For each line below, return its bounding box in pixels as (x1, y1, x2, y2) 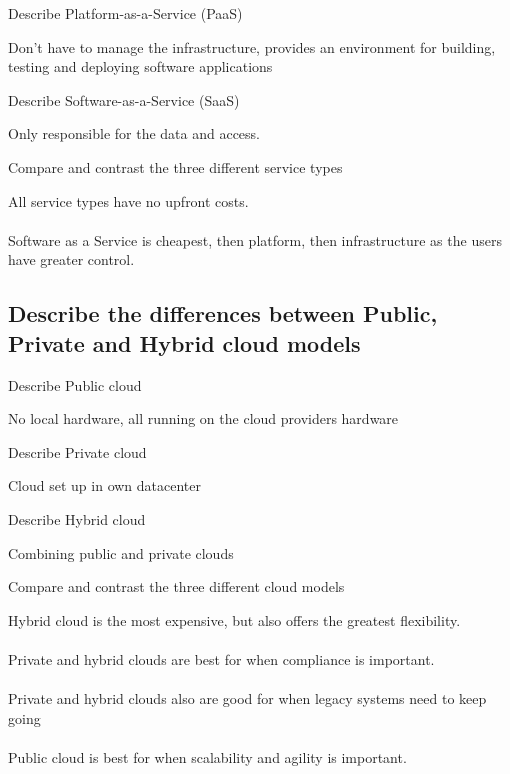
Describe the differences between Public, (8, 298, 438, 329)
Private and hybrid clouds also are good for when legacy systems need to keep (8, 688, 487, 709)
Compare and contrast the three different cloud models (8, 576, 345, 597)
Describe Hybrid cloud (8, 508, 146, 529)
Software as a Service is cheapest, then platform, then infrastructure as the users (8, 229, 502, 250)
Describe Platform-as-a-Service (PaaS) (8, 3, 243, 23)
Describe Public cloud (8, 374, 142, 395)
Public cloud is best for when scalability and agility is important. (8, 746, 407, 767)
